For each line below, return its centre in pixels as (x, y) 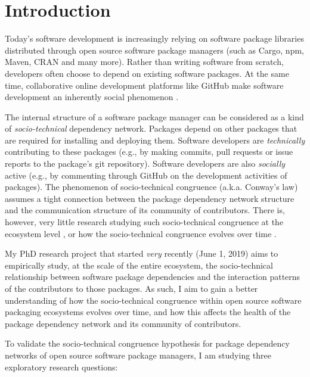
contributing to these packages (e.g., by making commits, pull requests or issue (149, 152)
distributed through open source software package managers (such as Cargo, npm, (154, 50)
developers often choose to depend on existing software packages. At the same (147, 73)
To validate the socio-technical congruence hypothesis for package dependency (147, 343)
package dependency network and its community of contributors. (123, 323)
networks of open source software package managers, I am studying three (138, 355)
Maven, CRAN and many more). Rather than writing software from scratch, (144, 62)
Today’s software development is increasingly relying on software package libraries (154, 38)
